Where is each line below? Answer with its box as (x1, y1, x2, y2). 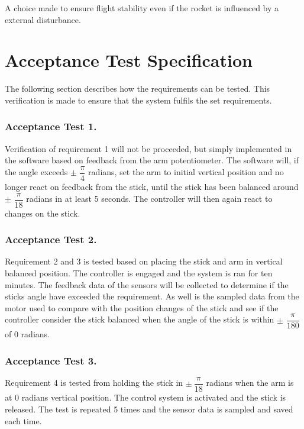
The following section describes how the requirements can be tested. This (5, 82, 270, 95)
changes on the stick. (5, 207, 80, 219)
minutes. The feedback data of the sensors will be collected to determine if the (5, 278, 289, 291)
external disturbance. (5, 13, 81, 25)
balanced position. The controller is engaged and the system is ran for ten (5, 267, 273, 279)
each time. (5, 414, 42, 427)
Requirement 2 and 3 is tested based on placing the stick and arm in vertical (5, 255, 283, 267)
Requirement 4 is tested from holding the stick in (5, 376, 183, 389)
